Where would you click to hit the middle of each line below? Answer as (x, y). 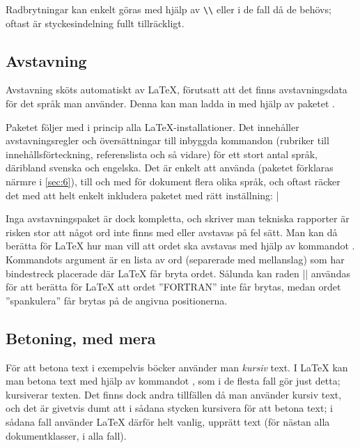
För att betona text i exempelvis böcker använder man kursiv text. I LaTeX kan (177, 367)
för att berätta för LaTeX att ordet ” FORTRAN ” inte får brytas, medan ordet (173, 287)
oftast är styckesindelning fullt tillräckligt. (95, 23)
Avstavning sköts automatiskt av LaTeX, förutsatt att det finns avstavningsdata (177, 90)
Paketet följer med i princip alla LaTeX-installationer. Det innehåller (152, 126)
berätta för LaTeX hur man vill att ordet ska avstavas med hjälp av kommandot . (180, 246)
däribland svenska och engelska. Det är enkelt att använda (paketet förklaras (170, 168)
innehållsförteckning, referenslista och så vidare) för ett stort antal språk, (162, 154)
